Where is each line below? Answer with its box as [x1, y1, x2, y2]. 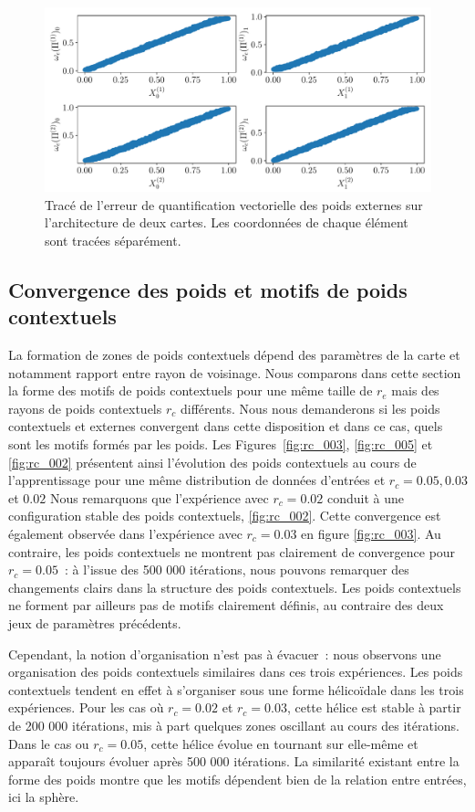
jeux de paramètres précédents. [8, 613, 181, 632]
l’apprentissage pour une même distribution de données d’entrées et [8, 470, 386, 490]
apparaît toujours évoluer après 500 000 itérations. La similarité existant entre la [8, 752, 460, 771]
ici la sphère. [8, 787, 79, 807]
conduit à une [326, 488, 404, 507]
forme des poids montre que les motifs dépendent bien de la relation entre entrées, [8, 769, 467, 788]
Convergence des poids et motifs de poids [8, 275, 408, 303]
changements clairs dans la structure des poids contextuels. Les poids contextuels [8, 577, 461, 596]
